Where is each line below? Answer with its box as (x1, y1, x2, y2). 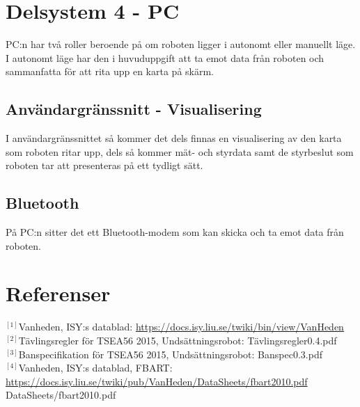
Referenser (6, 279, 111, 308)
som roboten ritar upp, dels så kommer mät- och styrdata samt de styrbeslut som (6, 144, 354, 159)
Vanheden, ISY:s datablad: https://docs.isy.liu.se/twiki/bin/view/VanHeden (18, 319, 344, 334)
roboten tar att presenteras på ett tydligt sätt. (6, 158, 203, 173)
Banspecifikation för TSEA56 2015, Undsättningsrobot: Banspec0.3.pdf (18, 346, 322, 361)
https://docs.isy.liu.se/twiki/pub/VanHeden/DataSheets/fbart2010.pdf (6, 374, 308, 388)
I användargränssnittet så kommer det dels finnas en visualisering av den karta (6, 131, 342, 145)
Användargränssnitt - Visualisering (6, 98, 262, 120)
